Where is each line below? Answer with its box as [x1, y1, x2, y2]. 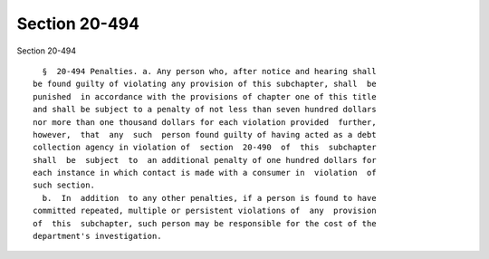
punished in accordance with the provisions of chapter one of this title [33, 91, 377, 101]
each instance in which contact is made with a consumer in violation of [33, 168, 377, 178]
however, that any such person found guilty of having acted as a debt [33, 129, 377, 139]
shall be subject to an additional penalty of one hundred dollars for [33, 155, 377, 165]
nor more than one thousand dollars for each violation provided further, [33, 117, 377, 127]
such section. [33, 180, 95, 190]
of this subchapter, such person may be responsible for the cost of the [33, 218, 377, 228]
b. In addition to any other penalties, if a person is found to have [42, 193, 377, 203]
